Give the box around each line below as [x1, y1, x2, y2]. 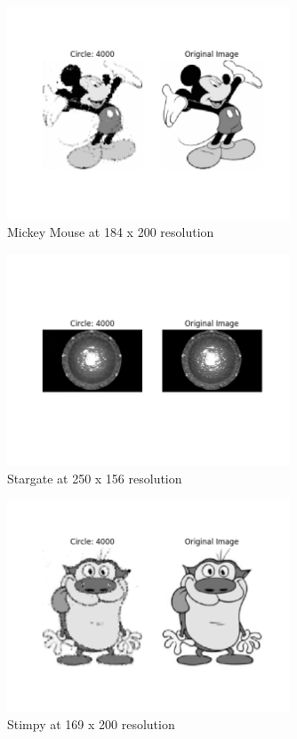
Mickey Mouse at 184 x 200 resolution [7, 223, 214, 241]
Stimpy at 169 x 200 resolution [7, 715, 175, 734]
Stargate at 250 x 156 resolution [7, 468, 182, 487]
